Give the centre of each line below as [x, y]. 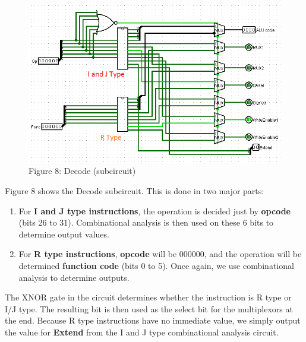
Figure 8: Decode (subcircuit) [82, 171]
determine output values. [64, 234]
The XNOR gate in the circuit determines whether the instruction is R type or [148, 297]
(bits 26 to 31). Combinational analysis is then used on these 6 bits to [146, 222]
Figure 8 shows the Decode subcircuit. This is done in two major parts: [135, 190]
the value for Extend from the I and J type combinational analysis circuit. [142, 332]
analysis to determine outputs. [74, 277]
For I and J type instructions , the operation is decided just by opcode [154, 210]
